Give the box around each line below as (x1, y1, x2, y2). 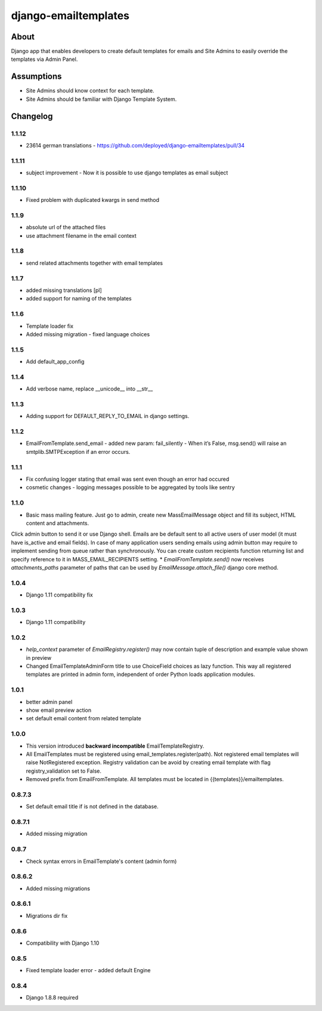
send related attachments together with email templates (26, 259, 163, 266)
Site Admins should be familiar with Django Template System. (26, 96, 177, 103)
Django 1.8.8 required (26, 994, 79, 1001)
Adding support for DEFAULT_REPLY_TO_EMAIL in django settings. (26, 413, 190, 420)
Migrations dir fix (26, 912, 68, 919)
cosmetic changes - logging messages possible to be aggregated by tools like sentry (26, 484, 235, 491)
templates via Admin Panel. (11, 56, 78, 63)
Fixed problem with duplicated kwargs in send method (26, 196, 160, 204)
